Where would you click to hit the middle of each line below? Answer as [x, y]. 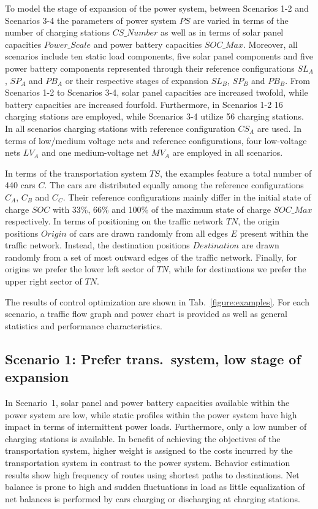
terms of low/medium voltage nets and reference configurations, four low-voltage [156, 140]
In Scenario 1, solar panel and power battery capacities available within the [147, 403]
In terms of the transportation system [76, 173]
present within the [274, 233]
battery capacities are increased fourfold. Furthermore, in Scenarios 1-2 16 [144, 104]
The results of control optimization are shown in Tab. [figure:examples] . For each [157, 301]
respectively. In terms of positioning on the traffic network [114, 221]
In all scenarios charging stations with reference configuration [120, 128]
